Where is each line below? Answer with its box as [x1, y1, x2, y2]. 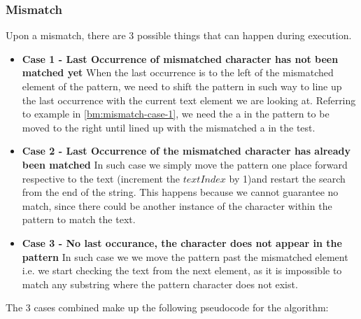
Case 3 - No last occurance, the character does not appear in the [22, 235, 342, 250]
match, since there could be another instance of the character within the [22, 198, 332, 213]
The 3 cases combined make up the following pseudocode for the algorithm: [6, 300, 329, 315]
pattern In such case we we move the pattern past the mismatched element [22, 249, 348, 264]
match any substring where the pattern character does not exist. [22, 276, 298, 291]
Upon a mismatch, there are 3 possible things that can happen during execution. [6, 28, 352, 43]
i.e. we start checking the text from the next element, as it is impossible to [22, 263, 342, 278]
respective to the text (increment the [22, 171, 180, 185]
